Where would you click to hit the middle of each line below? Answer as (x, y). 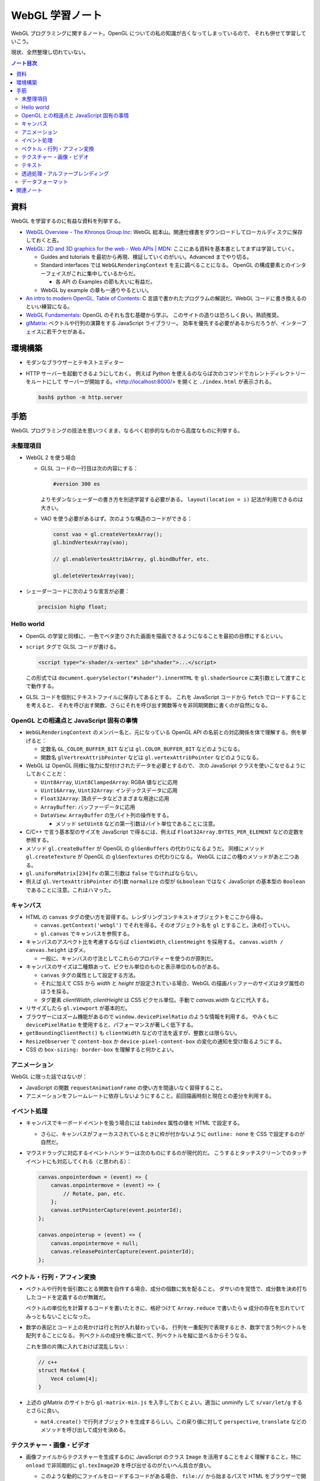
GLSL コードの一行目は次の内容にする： (89, 469)
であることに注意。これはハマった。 (70, 890)
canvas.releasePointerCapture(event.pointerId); (123, 1252)
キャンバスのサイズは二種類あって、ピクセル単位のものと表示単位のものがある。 (124, 967)
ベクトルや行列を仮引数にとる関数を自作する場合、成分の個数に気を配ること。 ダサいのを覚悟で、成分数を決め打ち (167, 1289)
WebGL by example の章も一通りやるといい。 (96, 290)
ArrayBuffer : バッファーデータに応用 (88, 807)
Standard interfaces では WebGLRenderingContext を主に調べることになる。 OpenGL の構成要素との (166, 265)
